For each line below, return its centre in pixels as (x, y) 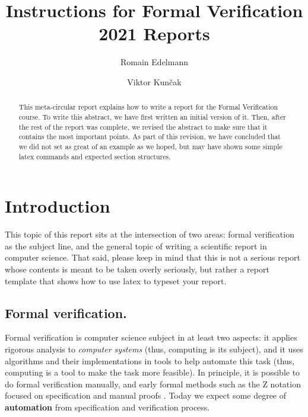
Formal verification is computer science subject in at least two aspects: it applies (151, 337)
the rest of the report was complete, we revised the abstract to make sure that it (143, 126)
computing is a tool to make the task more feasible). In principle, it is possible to (153, 372)
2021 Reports (154, 33)
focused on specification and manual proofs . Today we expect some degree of (146, 395)
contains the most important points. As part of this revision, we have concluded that (150, 137)
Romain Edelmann (154, 62)
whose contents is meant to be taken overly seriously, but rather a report (137, 269)
